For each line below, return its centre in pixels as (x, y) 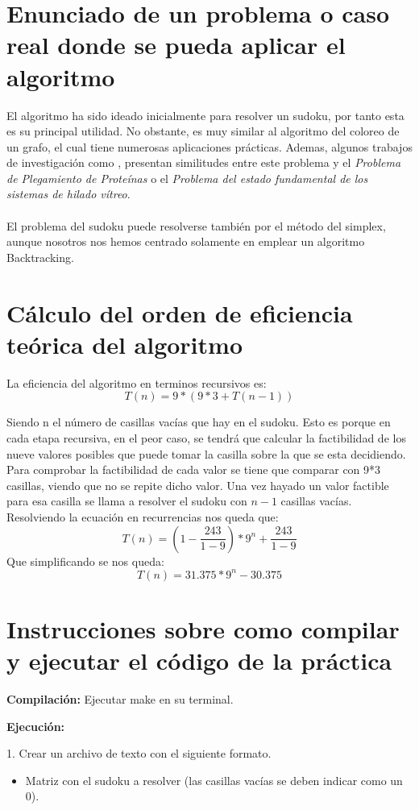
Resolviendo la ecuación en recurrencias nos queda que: (143, 516)
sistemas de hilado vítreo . (68, 194)
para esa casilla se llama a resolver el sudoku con (127, 501)
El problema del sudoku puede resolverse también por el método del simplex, (196, 225)
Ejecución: (36, 726)
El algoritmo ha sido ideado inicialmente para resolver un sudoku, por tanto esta (205, 115)
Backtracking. (40, 257)
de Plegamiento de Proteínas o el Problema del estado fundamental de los (187, 178)
